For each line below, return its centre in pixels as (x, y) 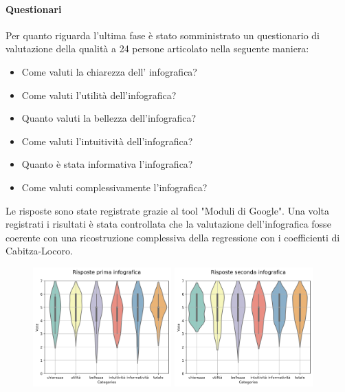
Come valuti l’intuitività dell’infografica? (107, 141)
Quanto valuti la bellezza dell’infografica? (109, 118)
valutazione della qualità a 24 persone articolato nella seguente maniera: (157, 48)
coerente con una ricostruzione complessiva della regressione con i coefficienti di (173, 237)
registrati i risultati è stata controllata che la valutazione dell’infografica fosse (168, 224)
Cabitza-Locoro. (39, 251)
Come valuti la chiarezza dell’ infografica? (109, 71)
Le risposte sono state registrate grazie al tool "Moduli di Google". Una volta (167, 210)
